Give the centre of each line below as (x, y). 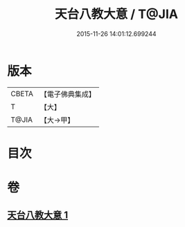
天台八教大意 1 (38, 215)
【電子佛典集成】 (68, 94)
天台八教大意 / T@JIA (116, 14)
